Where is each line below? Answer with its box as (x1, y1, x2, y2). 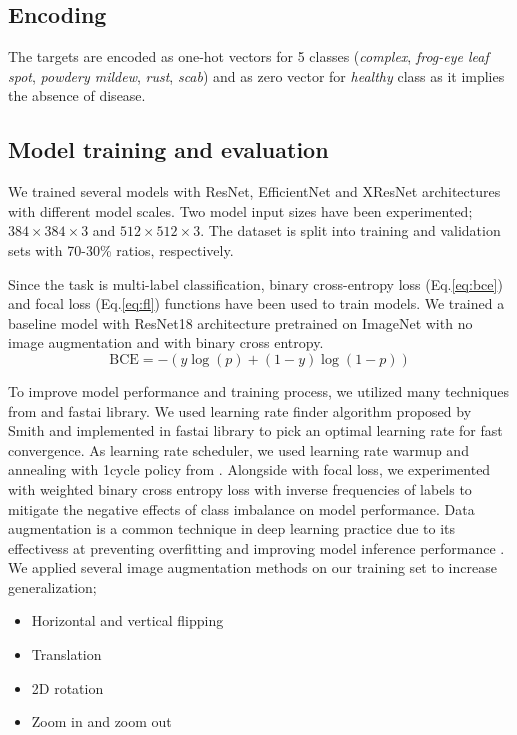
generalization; (8, 576, 97, 597)
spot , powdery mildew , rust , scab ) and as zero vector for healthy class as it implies (8, 65, 505, 86)
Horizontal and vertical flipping (31, 610, 224, 631)
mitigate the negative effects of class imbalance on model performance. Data (8, 498, 475, 519)
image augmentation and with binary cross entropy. (8, 332, 324, 353)
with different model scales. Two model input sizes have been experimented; (8, 200, 473, 221)
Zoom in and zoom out (31, 711, 172, 732)
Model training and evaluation (8, 134, 329, 165)
